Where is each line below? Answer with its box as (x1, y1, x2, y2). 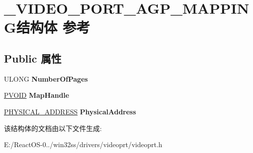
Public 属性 (4, 50, 62, 66)
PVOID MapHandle (4, 90, 69, 100)
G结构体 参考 (4, 17, 91, 37)
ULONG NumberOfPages (4, 73, 88, 84)
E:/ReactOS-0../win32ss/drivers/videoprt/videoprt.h (4, 139, 162, 150)
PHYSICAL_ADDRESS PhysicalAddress (4, 106, 136, 116)
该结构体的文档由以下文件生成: (4, 123, 102, 133)
